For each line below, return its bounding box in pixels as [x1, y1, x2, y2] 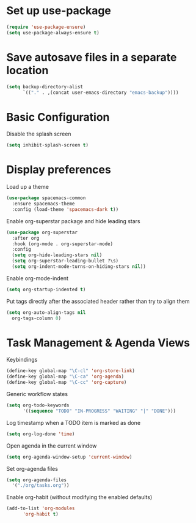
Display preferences [6, 163, 111, 177]
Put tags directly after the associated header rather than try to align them [6, 297, 190, 305]
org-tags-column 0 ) [12, 315, 62, 321]
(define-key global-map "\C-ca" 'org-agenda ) [6, 373, 124, 380]
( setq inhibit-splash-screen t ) [6, 142, 89, 148]
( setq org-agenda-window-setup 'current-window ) [6, 454, 132, 460]
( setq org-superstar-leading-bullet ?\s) [12, 258, 119, 264]
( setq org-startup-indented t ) [6, 286, 86, 292]
